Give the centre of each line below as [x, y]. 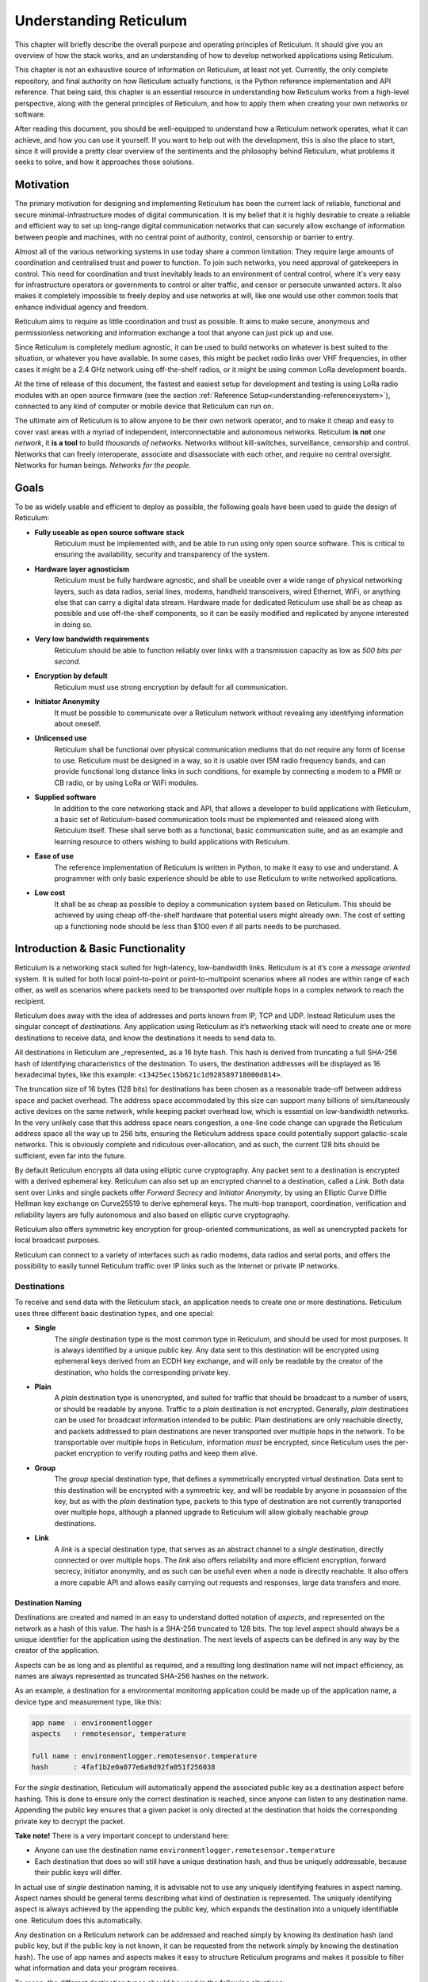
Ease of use [54, 856]
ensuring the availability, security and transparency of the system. [162, 554]
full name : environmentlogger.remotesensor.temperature [144, 1756]
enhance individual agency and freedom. [81, 307]
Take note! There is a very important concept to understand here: [122, 1835]
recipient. [30, 1001]
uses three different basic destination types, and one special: [114, 1313]
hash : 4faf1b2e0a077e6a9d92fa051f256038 [123, 1767]
